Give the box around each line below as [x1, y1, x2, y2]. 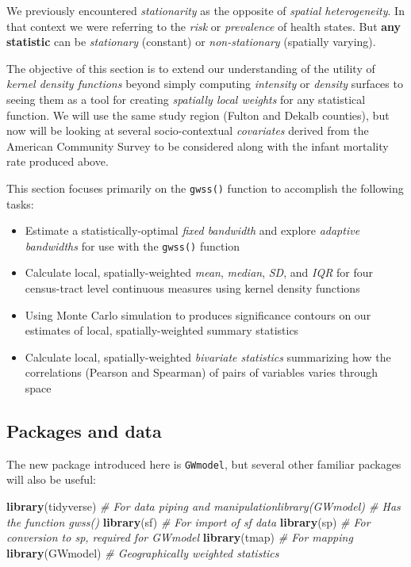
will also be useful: [6, 471, 96, 488]
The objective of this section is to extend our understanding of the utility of [6, 59, 375, 76]
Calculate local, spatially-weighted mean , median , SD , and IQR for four [25, 264, 374, 281]
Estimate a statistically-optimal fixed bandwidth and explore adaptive [25, 222, 360, 239]
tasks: [6, 195, 34, 212]
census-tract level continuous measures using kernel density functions [25, 280, 360, 297]
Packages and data [6, 418, 162, 442]
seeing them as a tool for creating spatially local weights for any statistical [6, 90, 366, 107]
